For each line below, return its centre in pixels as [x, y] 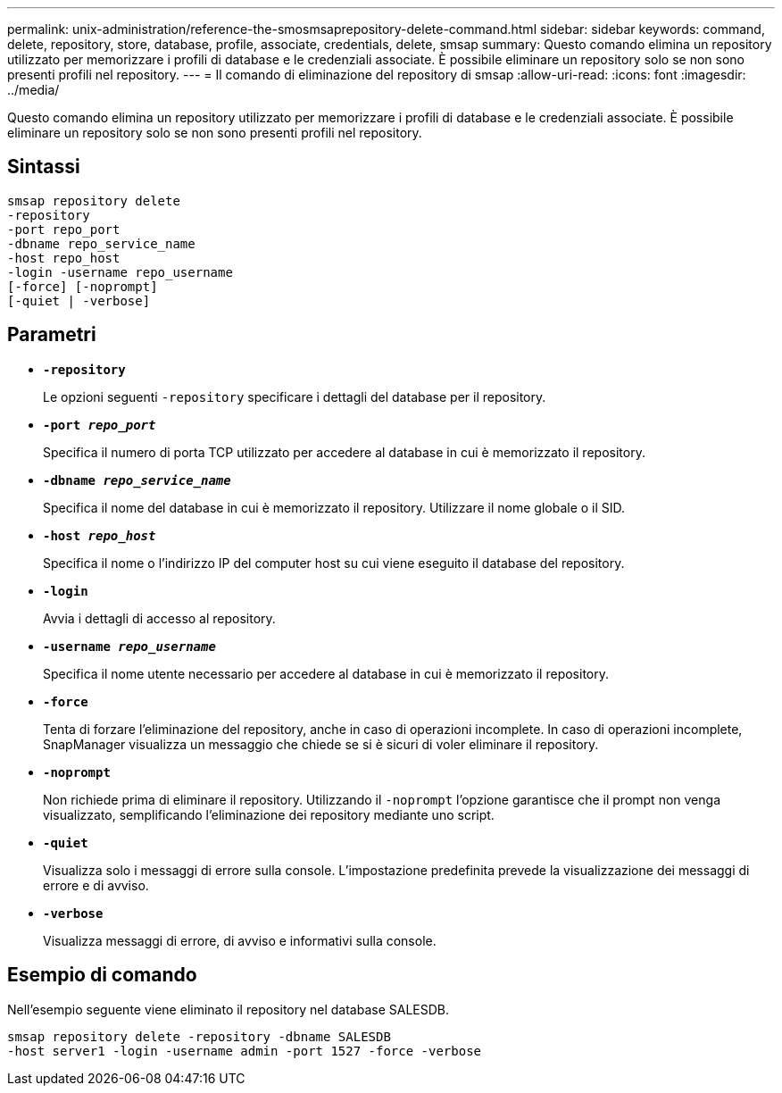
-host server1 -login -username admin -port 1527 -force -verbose [245, 1051]
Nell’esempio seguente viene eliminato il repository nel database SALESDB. [229, 1009]
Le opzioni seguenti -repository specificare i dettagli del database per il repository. [295, 396]
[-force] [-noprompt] [83, 286]
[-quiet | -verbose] [79, 300]
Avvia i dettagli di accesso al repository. [159, 618]
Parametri [52, 335]
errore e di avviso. [96, 885]
